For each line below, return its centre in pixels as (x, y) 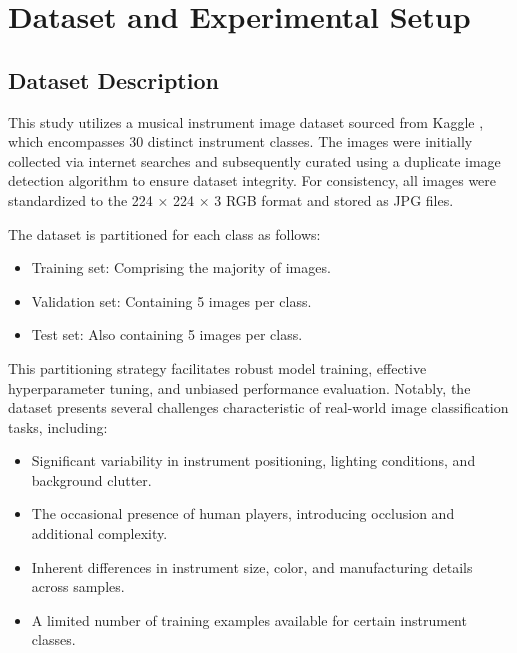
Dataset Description (113, 79)
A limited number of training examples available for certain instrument (249, 619)
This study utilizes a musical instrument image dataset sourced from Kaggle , (246, 121)
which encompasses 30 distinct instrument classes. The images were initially (240, 141)
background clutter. (91, 479)
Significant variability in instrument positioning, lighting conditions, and (253, 460)
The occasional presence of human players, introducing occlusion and (243, 513)
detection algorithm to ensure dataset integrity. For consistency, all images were (252, 180)
